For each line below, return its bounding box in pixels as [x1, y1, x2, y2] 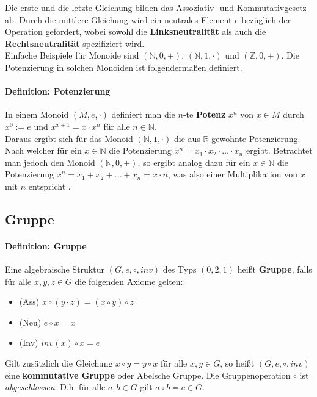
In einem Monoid [5, 108, 69, 121]
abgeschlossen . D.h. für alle [5, 381, 106, 393]
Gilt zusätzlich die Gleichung [5, 357, 113, 370]
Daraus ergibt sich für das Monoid [5, 132, 133, 145]
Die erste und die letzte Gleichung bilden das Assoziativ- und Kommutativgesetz [5, 1, 307, 13]
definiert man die [111, 108, 175, 121]
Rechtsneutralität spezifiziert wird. [5, 37, 145, 49]
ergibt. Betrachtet [246, 144, 313, 157]
